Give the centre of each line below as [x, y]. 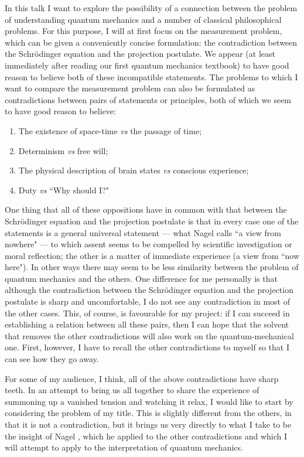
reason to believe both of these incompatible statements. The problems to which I [151, 76]
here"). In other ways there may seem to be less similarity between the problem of [152, 267]
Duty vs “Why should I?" [64, 190]
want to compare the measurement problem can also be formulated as [130, 88]
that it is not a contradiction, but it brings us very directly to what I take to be [148, 424]
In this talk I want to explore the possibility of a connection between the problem [151, 8]
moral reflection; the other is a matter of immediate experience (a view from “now [152, 255]
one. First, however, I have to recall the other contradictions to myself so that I [147, 347]
